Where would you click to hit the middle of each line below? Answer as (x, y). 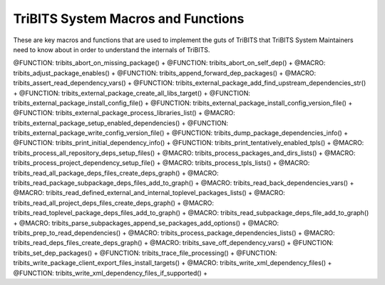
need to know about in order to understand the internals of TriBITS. (112, 49)
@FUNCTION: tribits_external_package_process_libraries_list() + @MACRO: (124, 113)
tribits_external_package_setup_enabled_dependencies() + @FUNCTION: (120, 123)
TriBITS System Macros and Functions (129, 19)
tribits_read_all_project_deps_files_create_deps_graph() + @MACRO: (113, 203)
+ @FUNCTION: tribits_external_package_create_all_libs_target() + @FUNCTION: (132, 93)
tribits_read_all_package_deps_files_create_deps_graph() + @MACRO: (116, 173)
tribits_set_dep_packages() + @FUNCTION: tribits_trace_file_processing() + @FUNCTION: (145, 253)
